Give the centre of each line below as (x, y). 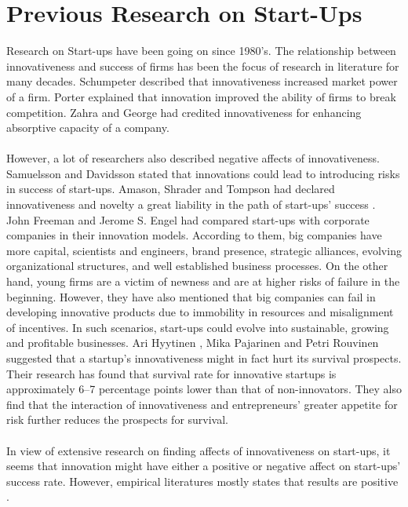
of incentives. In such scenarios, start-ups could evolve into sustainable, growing (198, 327)
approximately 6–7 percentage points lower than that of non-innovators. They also (204, 389)
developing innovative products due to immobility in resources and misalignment (200, 312)
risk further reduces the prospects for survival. (118, 419)
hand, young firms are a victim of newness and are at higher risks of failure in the (203, 281)
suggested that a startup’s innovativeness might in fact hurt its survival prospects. (204, 358)
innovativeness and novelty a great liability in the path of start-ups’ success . (191, 204)
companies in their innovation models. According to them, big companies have (194, 235)
